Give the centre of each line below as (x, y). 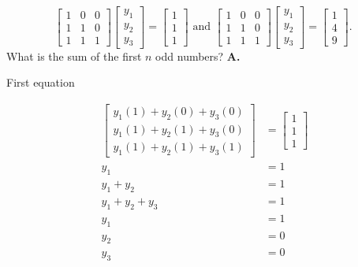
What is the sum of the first (74, 56)
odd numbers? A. (198, 56)
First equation (41, 82)
